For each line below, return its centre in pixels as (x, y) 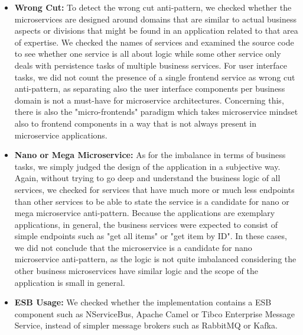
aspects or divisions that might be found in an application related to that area (156, 30)
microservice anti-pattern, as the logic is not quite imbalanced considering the (155, 259)
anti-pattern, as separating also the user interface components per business (150, 88)
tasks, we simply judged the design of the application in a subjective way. (147, 166)
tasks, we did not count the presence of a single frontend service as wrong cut (155, 77)
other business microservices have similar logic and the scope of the (136, 271)
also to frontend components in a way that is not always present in (135, 123)
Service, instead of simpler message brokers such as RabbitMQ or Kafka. (146, 325)
